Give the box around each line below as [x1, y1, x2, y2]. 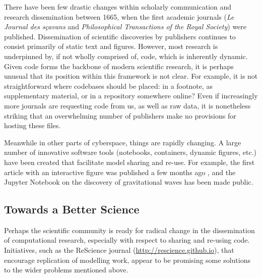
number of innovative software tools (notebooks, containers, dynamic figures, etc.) [4, 147, 257, 157]
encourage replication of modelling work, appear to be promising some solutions [4, 254, 250, 265]
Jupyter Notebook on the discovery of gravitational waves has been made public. [4, 177, 253, 187]
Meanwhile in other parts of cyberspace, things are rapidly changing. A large [4, 137, 241, 147]
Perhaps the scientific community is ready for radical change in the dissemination [4, 225, 255, 235]
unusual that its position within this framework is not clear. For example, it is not [4, 71, 258, 81]
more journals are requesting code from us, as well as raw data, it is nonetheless [4, 100, 251, 110]
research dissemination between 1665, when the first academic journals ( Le [4, 11, 234, 22]
